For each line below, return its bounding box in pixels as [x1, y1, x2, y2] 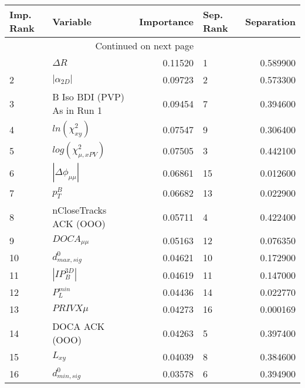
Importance [139, 14, 194, 28]
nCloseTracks [52, 203, 107, 217]
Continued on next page [95, 39, 194, 52]
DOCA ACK [52, 319, 105, 333]
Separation [245, 14, 296, 28]
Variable [52, 14, 91, 28]
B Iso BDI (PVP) [52, 90, 125, 103]
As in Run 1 [52, 103, 102, 117]
